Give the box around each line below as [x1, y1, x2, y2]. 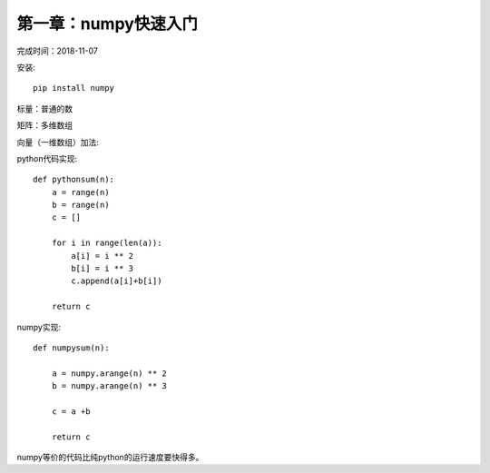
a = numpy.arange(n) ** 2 [51, 368, 168, 379]
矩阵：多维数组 [16, 120, 73, 131]
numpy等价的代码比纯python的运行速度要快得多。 [16, 452, 204, 463]
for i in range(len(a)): [51, 238, 162, 249]
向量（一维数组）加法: [16, 136, 100, 147]
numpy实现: [16, 321, 62, 332]
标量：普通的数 [16, 103, 73, 113]
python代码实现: [16, 153, 77, 163]
